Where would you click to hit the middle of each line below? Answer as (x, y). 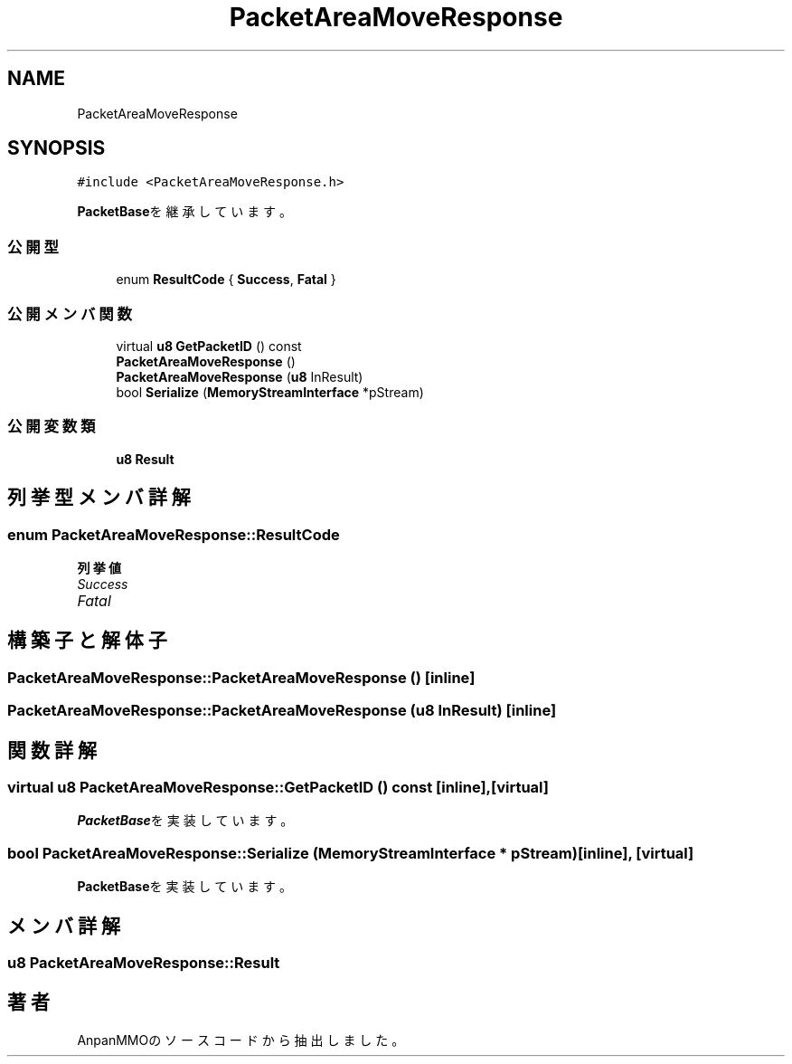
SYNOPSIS (57, 148)
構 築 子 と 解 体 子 (87, 641)
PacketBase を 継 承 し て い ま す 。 (185, 212)
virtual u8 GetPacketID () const (209, 346)
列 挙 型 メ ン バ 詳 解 (99, 498)
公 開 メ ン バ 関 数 (70, 313)
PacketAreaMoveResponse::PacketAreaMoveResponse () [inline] (241, 677)
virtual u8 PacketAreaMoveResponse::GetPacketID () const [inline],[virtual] (278, 787)
